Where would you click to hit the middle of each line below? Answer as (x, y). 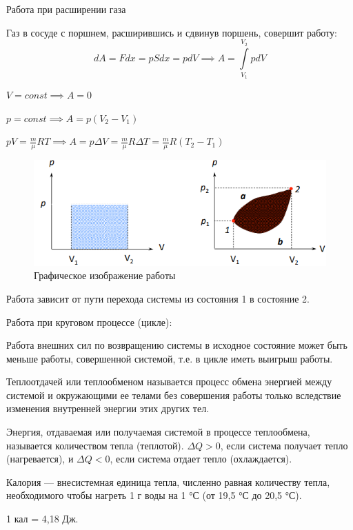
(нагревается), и (40, 459)
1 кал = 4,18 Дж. (42, 519)
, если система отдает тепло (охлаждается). (201, 459)
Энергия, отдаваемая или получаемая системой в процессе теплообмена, (158, 432)
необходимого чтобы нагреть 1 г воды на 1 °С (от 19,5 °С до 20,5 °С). (154, 495)
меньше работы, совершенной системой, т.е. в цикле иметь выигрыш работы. (170, 358)
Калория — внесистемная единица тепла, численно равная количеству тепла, (168, 481)
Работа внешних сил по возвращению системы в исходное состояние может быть (177, 345)
